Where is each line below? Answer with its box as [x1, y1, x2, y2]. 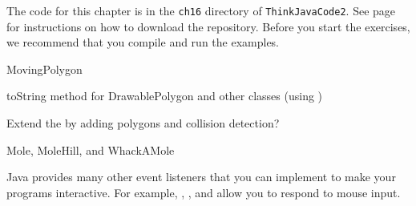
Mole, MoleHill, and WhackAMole [6, 141, 175, 158]
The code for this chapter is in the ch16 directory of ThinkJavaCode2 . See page [6, 2, 396, 18]
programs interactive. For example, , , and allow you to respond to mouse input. [6, 184, 401, 200]
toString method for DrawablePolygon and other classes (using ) [6, 87, 323, 104]
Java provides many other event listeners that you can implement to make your [6, 168, 396, 185]
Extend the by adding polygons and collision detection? [6, 115, 280, 131]
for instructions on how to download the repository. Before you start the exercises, [6, 18, 410, 34]
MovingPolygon [6, 60, 83, 77]
